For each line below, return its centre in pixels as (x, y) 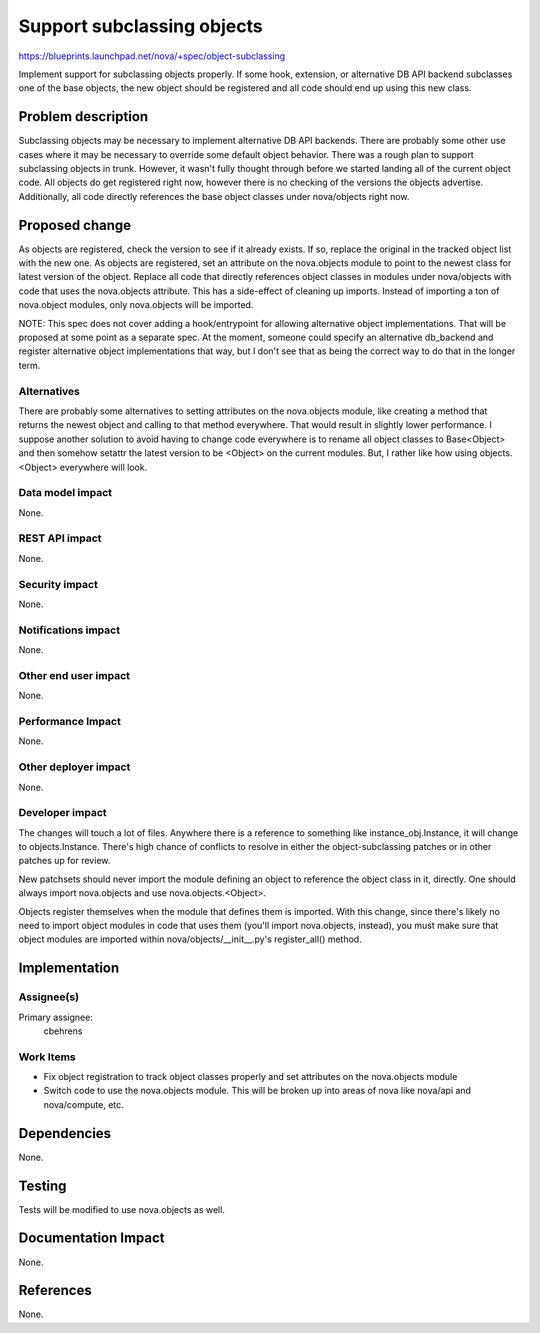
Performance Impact (70, 721)
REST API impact (60, 538)
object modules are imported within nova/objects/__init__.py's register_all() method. (190, 939)
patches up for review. (64, 861)
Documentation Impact (91, 1238)
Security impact (58, 584)
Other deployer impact (74, 767)
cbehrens (63, 1031)
